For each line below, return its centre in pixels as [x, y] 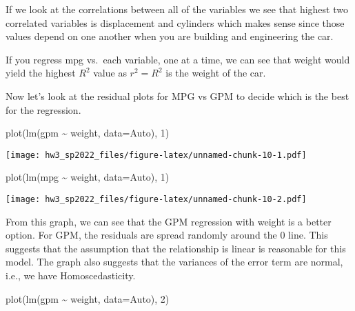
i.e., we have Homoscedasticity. [71, 275]
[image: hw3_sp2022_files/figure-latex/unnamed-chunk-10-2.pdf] [156, 199]
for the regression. [43, 109]
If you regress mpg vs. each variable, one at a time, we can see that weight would [178, 59]
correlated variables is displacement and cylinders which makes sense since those [175, 22]
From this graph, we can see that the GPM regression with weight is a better [169, 221]
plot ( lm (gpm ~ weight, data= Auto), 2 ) [88, 298]
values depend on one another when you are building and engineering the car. [170, 36]
